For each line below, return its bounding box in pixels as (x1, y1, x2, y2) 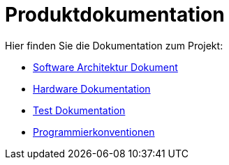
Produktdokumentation (5, 3, 225, 26)
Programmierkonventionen (33, 125, 155, 138)
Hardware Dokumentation (33, 82, 151, 95)
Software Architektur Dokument (33, 61, 178, 73)
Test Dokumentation (33, 104, 126, 116)
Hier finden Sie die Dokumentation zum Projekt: (5, 39, 223, 52)
